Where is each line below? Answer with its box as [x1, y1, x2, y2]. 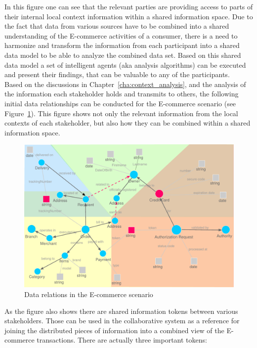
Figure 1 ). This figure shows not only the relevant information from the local [4, 108, 238, 118]
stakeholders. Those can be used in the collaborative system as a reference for [4, 315, 240, 326]
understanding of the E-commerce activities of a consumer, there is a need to [4, 30, 238, 41]
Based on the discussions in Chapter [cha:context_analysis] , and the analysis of [4, 79, 246, 89]
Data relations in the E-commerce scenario [24, 289, 153, 299]
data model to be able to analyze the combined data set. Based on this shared [4, 49, 241, 60]
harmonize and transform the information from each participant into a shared [4, 40, 240, 50]
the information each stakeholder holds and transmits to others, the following [4, 88, 239, 99]
